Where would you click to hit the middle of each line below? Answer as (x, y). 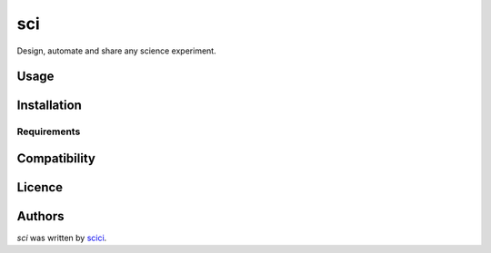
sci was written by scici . (62, 238)
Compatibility (56, 158)
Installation (49, 106)
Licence (40, 187)
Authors (40, 216)
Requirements (49, 131)
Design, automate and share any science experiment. (117, 51)
